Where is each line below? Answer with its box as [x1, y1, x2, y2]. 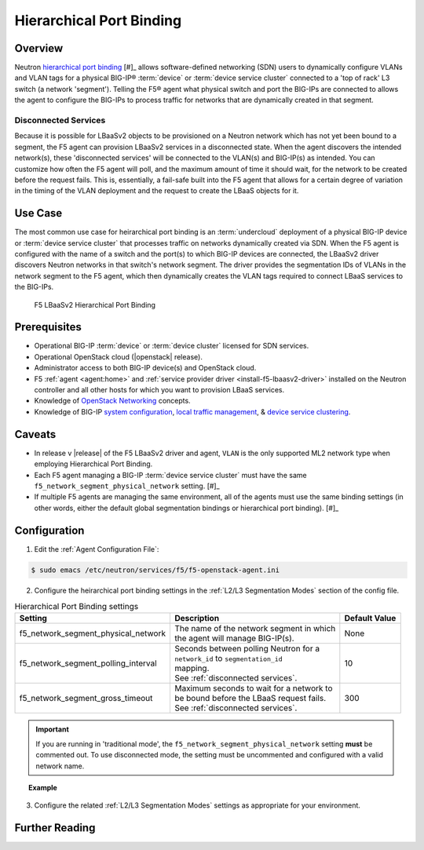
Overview [14, 42, 64, 55]
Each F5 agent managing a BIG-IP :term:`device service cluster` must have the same [34, 470, 307, 480]
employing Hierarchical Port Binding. [34, 459, 153, 469]
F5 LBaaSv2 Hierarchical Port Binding [34, 300, 156, 309]
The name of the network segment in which [174, 623, 336, 634]
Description [174, 613, 220, 624]
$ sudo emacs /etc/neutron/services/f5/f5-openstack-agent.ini [31, 565, 280, 575]
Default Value [344, 613, 397, 624]
